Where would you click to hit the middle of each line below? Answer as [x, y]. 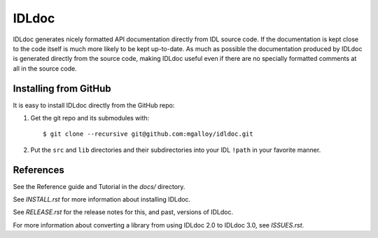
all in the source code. [45, 68]
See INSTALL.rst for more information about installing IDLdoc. [102, 199]
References [38, 170]
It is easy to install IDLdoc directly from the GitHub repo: [94, 105]
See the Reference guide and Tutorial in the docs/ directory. [99, 186]
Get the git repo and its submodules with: [90, 118]
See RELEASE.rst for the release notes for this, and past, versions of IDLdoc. [123, 212]
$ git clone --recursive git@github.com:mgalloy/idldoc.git [148, 134]
